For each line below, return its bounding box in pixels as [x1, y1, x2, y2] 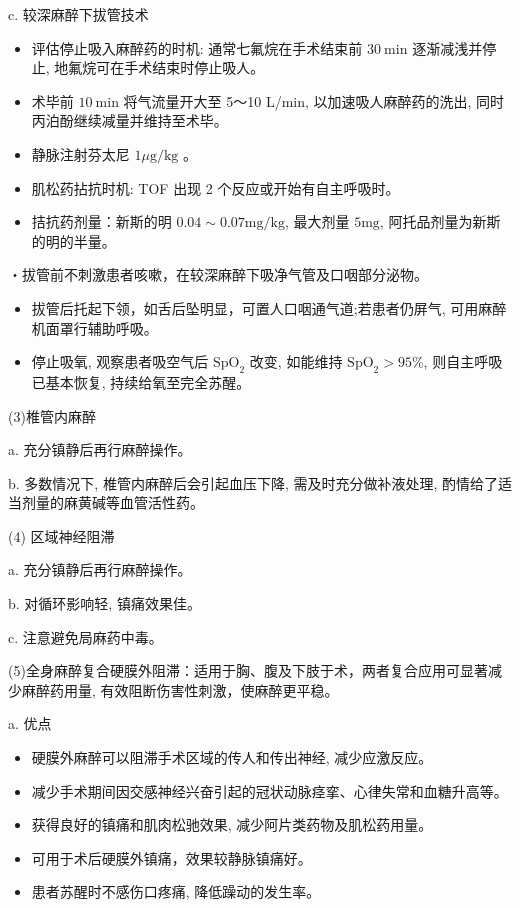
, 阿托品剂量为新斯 [379, 211, 501, 232]
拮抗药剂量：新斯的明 [31, 211, 172, 232]
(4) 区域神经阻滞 [8, 525, 115, 546]
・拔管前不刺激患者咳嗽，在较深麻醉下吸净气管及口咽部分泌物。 [8, 264, 428, 285]
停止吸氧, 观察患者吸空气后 [31, 351, 209, 372]
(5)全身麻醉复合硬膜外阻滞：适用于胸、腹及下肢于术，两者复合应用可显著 [8, 660, 488, 681]
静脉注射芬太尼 [31, 143, 130, 164]
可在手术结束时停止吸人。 [96, 57, 265, 78]
